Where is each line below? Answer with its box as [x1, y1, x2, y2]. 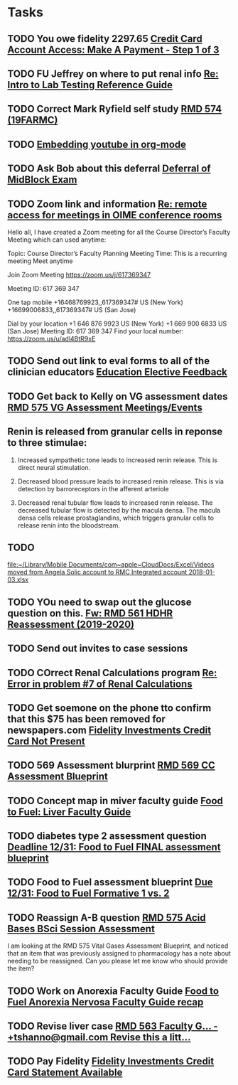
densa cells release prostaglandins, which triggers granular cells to [17, 513, 215, 522]
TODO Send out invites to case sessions [7, 643, 188, 655]
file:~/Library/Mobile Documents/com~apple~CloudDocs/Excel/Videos [7, 560, 215, 569]
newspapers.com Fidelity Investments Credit [7, 724, 212, 736]
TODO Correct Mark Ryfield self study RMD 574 [7, 103, 222, 115]
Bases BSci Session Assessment [7, 922, 155, 935]
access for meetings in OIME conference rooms [7, 209, 222, 221]
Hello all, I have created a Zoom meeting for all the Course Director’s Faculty [7, 228, 231, 236]
